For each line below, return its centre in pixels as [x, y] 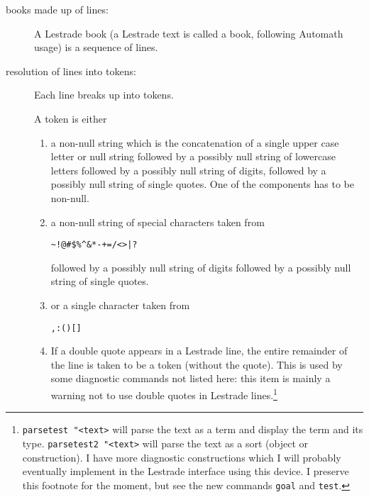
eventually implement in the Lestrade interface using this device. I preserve [186, 471]
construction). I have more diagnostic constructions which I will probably [182, 457]
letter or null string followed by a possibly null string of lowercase [193, 156]
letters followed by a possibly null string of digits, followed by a [188, 170]
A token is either [71, 118]
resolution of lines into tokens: [71, 71]
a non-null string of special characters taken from [158, 222]
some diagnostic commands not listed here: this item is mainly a [191, 378]
